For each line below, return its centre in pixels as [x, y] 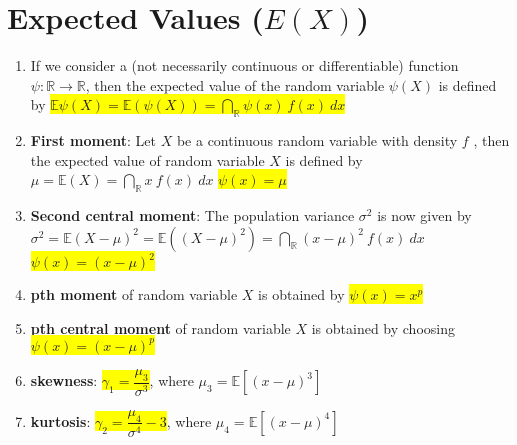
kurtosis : [60, 420]
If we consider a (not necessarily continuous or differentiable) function [244, 65]
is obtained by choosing [383, 327]
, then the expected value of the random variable [235, 84]
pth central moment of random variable [160, 327]
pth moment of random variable [134, 294]
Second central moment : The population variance [192, 215]
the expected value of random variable [147, 159]
